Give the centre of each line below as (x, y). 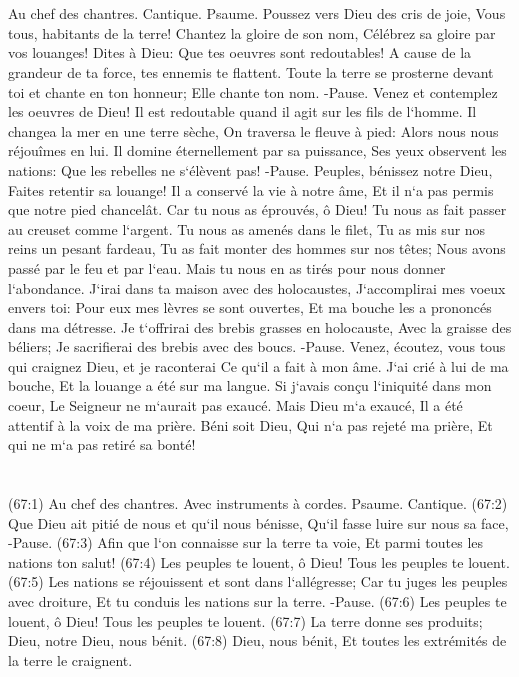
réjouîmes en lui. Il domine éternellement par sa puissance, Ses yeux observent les (257, 150)
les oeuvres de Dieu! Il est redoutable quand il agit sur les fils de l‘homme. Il (242, 111)
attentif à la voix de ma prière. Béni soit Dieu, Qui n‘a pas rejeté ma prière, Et (250, 424)
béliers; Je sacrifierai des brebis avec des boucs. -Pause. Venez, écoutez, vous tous (257, 346)
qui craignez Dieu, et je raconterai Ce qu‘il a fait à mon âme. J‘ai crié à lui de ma (258, 365)
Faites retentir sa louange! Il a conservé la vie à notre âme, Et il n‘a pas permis (251, 189)
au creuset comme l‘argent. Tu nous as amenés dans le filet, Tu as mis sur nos (247, 228)
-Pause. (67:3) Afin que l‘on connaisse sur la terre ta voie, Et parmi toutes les (246, 542)
